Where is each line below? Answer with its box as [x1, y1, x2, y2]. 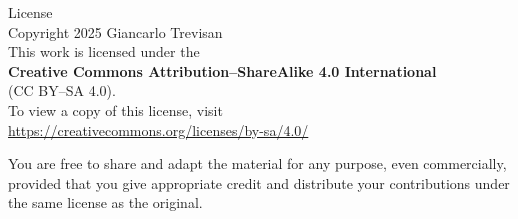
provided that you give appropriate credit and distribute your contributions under [8, 172, 510, 193]
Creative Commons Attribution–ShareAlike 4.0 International [8, 60, 437, 81]
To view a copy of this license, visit [8, 99, 223, 120]
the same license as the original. [8, 192, 203, 213]
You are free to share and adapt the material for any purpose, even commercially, [8, 153, 507, 174]
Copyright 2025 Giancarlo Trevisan [8, 21, 223, 42]
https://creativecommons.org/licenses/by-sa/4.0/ [8, 119, 309, 140]
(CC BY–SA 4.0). [8, 80, 116, 101]
